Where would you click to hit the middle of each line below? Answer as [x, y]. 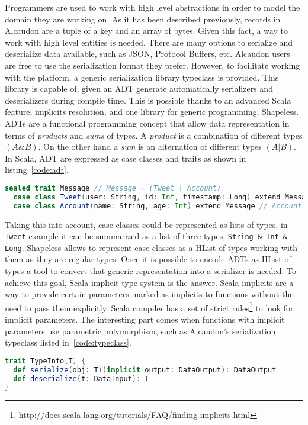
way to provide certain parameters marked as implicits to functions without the [149, 294]
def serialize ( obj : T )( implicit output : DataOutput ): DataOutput [145, 370]
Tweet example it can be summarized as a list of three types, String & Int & [146, 236]
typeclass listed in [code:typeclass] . [68, 342]
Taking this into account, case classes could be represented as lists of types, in [146, 224]
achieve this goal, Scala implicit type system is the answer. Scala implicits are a [149, 282]
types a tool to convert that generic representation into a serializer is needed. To [151, 271]
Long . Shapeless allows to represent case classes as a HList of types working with [151, 247]
